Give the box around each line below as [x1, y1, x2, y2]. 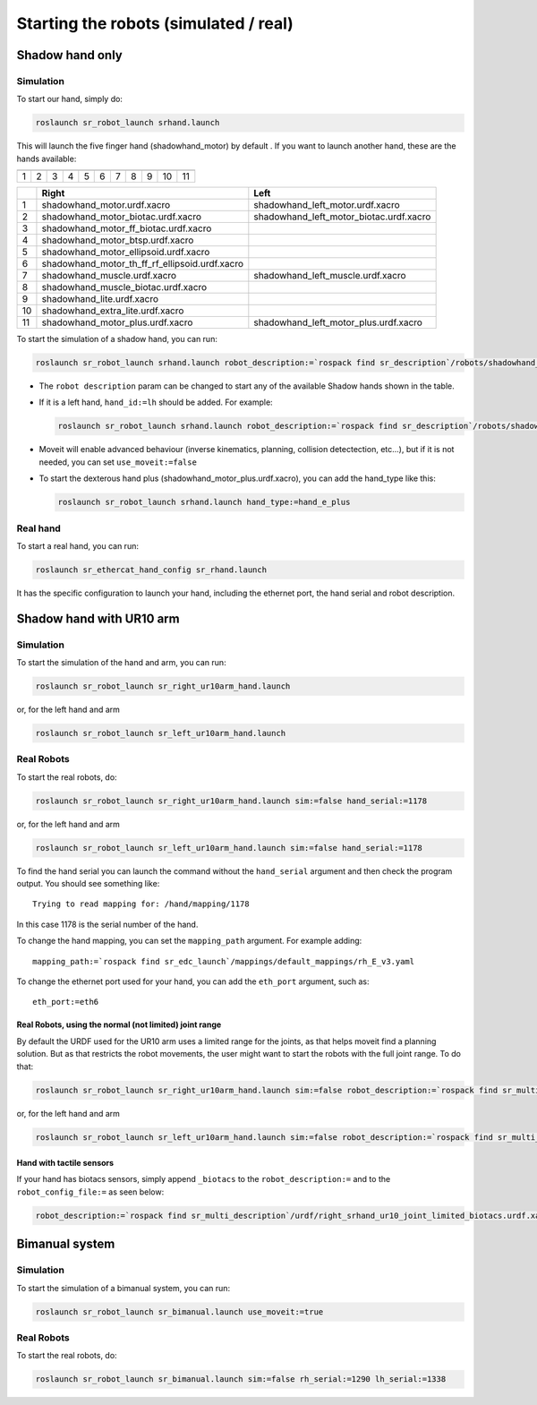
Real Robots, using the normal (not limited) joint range [16, 1019, 222, 1030]
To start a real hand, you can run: [16, 540, 139, 551]
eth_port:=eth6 [32, 997, 99, 1007]
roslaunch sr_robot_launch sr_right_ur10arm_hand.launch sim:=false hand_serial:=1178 [35, 795, 428, 806]
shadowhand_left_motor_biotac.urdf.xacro [253, 210, 431, 223]
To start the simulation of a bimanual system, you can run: [16, 1282, 231, 1293]
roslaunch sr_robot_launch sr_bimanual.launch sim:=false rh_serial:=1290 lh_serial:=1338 [35, 1375, 447, 1384]
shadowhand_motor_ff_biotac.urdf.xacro [41, 222, 212, 235]
